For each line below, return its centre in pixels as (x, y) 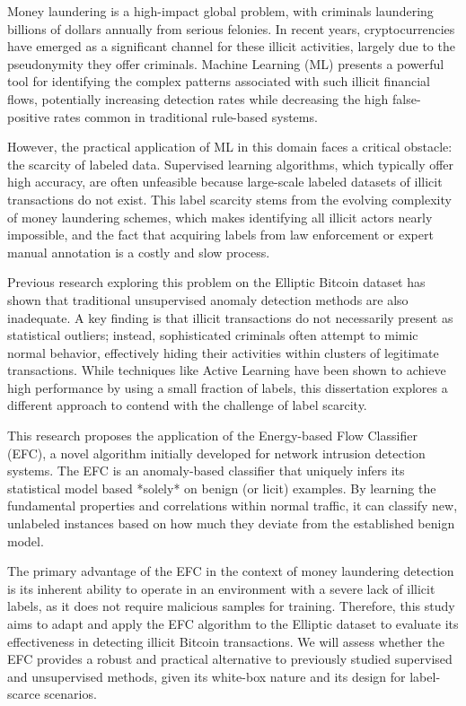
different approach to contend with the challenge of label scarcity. (187, 405)
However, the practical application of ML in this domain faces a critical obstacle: (230, 147)
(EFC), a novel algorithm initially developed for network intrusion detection (216, 453)
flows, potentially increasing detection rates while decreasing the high (198, 98)
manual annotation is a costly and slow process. (139, 252)
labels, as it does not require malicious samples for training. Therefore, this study (231, 606)
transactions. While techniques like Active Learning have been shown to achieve (227, 370)
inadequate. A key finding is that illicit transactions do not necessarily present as (230, 317)
